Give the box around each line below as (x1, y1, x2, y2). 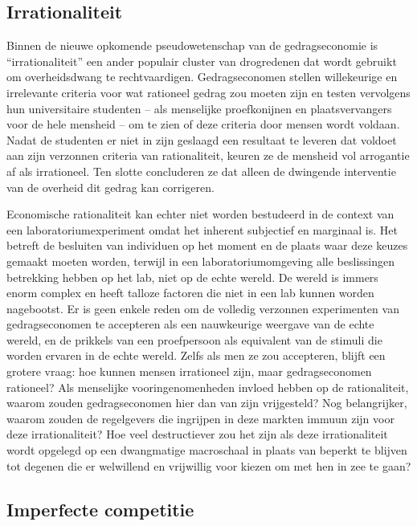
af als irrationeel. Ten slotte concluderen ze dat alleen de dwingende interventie (6, 162, 396, 179)
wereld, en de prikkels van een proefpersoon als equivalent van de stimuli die (6, 331, 382, 348)
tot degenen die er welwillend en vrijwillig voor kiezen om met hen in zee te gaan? (6, 457, 411, 474)
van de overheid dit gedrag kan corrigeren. (6, 178, 215, 195)
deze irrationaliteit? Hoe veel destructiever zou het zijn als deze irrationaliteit (6, 426, 388, 442)
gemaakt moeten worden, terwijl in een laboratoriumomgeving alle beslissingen (6, 252, 395, 269)
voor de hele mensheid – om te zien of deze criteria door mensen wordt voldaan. (6, 116, 400, 133)
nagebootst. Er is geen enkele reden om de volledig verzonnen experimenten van (6, 300, 399, 316)
